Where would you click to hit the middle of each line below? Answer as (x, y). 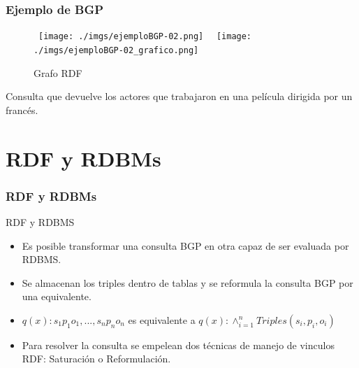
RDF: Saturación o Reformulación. (96, 359)
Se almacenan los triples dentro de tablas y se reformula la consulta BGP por (188, 282)
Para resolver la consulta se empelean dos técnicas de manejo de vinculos (178, 345)
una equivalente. (57, 296)
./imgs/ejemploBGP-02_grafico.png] (116, 50)
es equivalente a (162, 319)
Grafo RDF (58, 72)
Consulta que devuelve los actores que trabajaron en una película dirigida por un (179, 96)
